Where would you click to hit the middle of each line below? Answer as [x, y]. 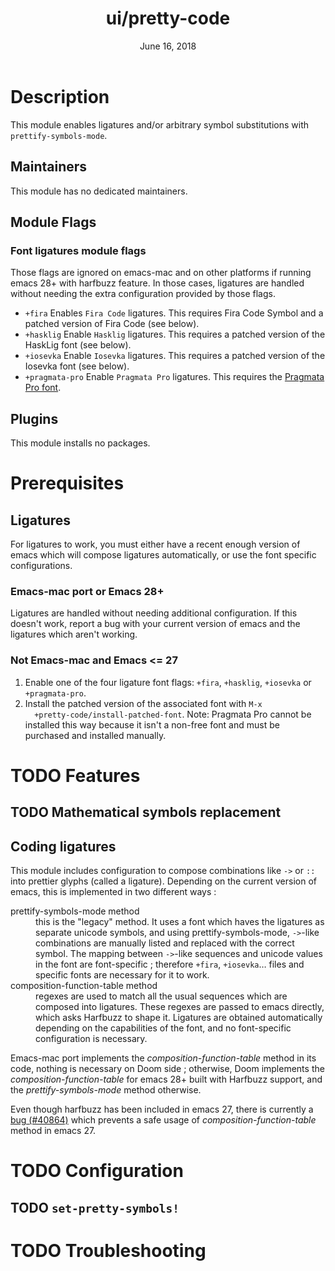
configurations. [41, 565]
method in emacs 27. [53, 1130]
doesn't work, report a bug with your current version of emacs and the [155, 624]
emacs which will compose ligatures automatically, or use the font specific [163, 555]
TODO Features [75, 775]
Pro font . [43, 388]
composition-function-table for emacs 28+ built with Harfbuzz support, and [166, 1079]
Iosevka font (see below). [77, 366]
